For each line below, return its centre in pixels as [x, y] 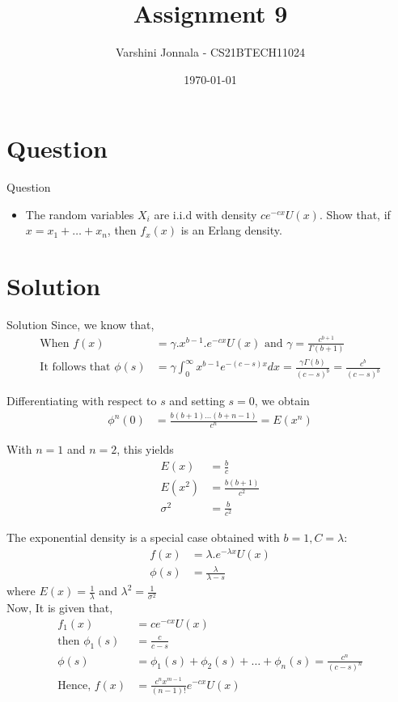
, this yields [145, 449]
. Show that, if [355, 214]
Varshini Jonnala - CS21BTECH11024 [210, 52]
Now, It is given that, [60, 608]
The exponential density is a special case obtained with [143, 537]
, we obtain [282, 401]
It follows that [75, 368]
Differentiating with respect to [82, 401]
